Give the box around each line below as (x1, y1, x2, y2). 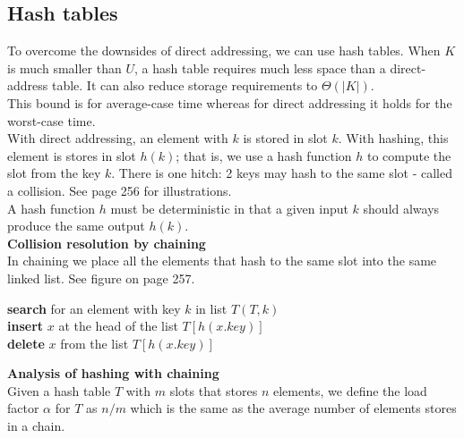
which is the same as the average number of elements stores (130, 399, 457, 417)
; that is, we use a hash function (176, 146, 352, 164)
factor (7, 399, 39, 417)
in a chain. (7, 417, 65, 435)
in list (195, 299, 228, 317)
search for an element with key (7, 299, 181, 317)
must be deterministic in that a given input (110, 198, 348, 217)
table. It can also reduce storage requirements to (51, 76, 318, 95)
